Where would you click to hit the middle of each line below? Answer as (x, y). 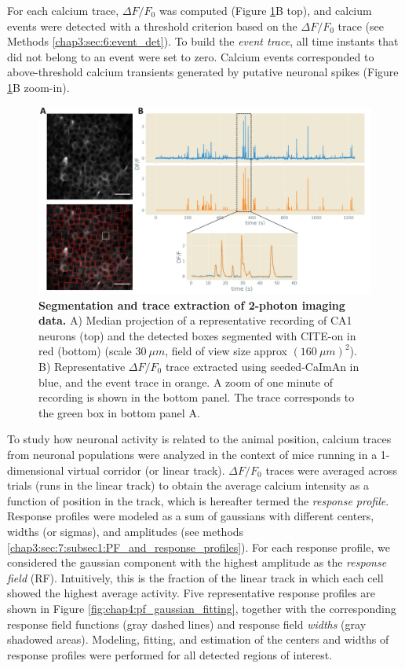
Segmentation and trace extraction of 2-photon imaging (192, 305)
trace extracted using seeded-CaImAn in (262, 367)
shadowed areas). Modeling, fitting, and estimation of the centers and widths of (198, 639)
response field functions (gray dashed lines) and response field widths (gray (187, 624)
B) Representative (82, 367)
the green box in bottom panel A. (119, 412)
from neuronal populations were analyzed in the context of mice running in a (192, 454)
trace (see (361, 26)
